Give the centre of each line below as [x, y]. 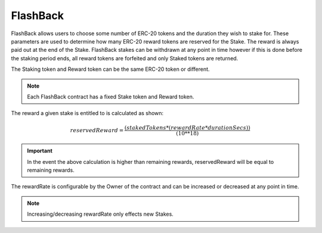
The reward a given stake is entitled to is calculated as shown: [87, 113]
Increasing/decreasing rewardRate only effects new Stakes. [100, 214]
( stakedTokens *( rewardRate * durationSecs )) [187, 128]
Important [40, 151]
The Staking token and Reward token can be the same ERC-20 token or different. [110, 69]
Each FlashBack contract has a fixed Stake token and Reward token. [111, 97]
